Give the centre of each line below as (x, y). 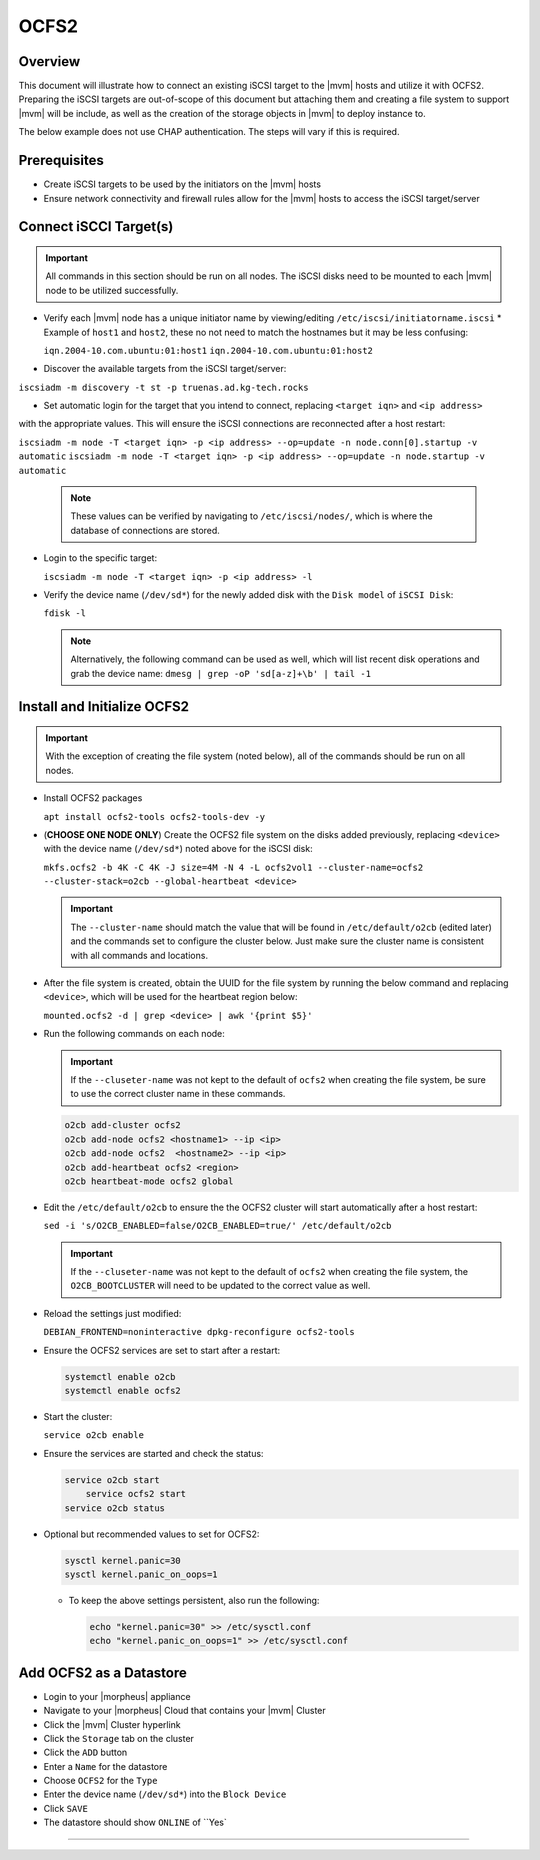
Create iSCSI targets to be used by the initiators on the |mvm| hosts (182, 184)
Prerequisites (61, 160)
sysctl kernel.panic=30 (123, 1560)
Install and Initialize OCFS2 (104, 706)
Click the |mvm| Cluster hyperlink (112, 1724)
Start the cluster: (78, 1416)
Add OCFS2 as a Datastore (102, 1672)
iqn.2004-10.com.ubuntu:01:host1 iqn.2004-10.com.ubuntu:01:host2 (208, 350)
